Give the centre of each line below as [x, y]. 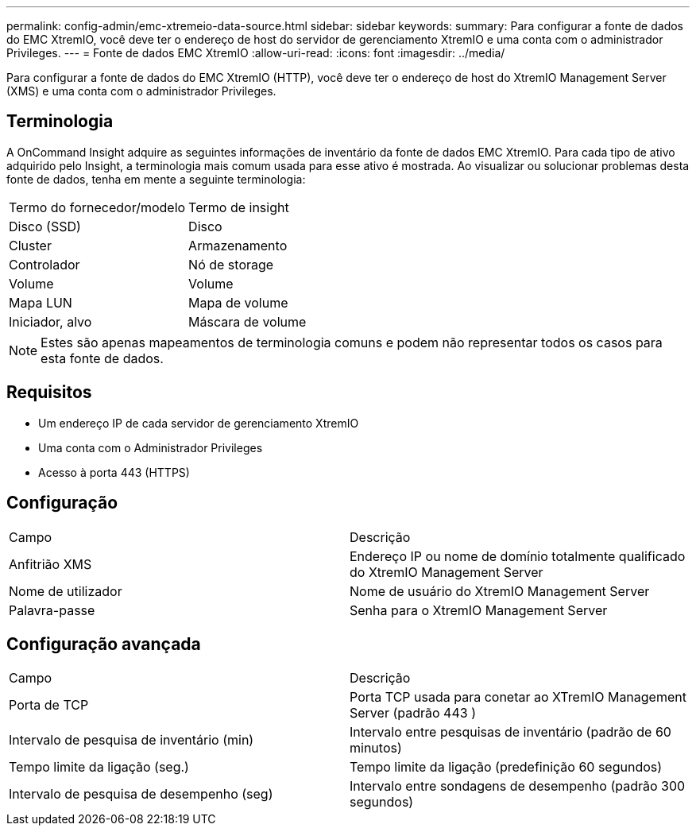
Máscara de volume [247, 321]
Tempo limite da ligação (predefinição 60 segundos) [506, 767]
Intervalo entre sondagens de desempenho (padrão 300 [518, 786]
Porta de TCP [49, 705]
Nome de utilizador [66, 591]
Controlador [44, 264]
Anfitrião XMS [50, 564]
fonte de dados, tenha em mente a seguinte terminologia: [156, 179]
